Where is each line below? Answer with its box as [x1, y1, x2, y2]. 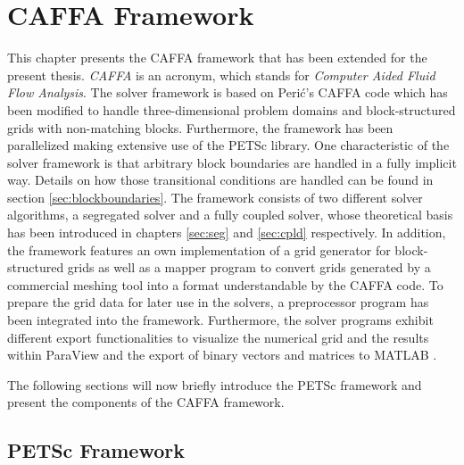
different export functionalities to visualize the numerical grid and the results [7, 328, 429, 346]
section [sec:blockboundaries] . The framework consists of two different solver [7, 187, 423, 206]
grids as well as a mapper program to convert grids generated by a [67, 258, 431, 277]
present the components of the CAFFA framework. [7, 393, 285, 411]
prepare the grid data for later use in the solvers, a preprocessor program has [7, 293, 429, 311]
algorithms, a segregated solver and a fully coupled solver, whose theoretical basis [7, 205, 453, 224]
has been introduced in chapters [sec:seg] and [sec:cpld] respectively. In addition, [7, 223, 446, 242]
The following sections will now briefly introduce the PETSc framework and [7, 375, 422, 394]
